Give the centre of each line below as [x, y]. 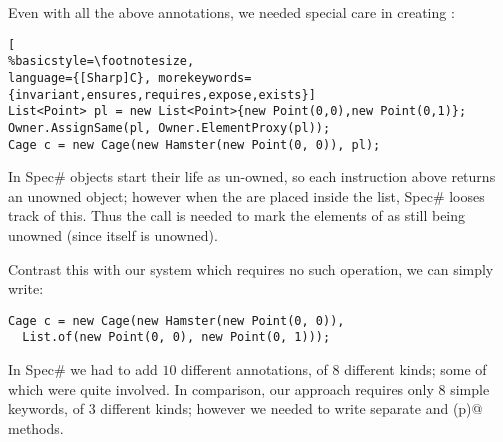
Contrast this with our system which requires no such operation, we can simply [251, 268]
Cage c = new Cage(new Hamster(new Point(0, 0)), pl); [194, 144]
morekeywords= [205, 77]
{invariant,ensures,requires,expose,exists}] [162, 94]
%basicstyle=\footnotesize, [101, 61]
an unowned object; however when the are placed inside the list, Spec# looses [246, 195]
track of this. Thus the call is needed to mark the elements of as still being [237, 215]
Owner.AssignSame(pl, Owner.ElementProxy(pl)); [169, 127]
